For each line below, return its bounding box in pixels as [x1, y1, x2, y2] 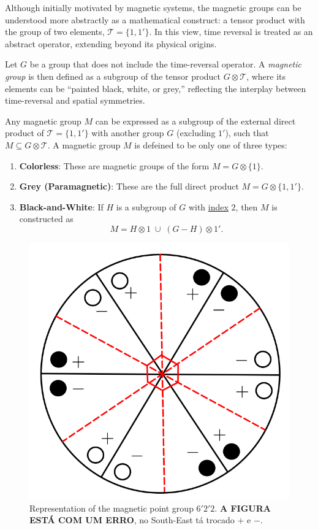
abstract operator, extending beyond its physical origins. [5, 37, 217, 50]
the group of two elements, [5, 25, 105, 38]
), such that [225, 126, 269, 139]
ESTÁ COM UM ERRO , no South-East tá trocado [29, 513, 235, 526]
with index [188, 200, 229, 213]
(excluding [176, 126, 216, 139]
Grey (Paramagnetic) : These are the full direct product [19, 180, 239, 193]
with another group [91, 126, 164, 139]
